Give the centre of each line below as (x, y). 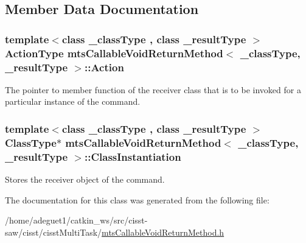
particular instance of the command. (73, 101)
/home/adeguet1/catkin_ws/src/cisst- (76, 220)
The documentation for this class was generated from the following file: (137, 199)
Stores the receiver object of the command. (85, 179)
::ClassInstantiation (133, 156)
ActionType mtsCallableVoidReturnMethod (114, 53)
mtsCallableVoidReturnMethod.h (163, 232)
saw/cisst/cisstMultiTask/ (54, 232)
